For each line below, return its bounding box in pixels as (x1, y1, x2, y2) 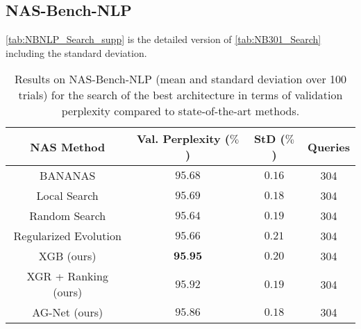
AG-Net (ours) (32, 304, 103, 321)
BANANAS (40, 167, 96, 184)
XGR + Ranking (26, 268, 108, 285)
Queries (308, 138, 350, 155)
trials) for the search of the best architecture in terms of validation (18, 87, 343, 103)
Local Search (36, 187, 99, 204)
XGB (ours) (38, 248, 96, 264)
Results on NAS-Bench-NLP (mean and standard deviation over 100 (14, 71, 347, 87)
